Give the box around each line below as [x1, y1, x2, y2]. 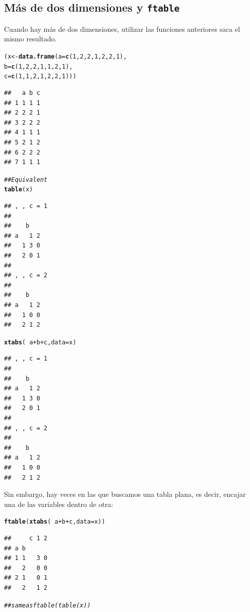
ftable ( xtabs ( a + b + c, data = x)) [4, 518, 105, 526]
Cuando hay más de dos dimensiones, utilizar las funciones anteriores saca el [4, 23, 240, 34]
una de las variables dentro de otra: [4, 498, 113, 509]
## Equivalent [4, 176, 47, 183]
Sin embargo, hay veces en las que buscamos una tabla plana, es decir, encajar [4, 489, 246, 499]
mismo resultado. [4, 33, 57, 44]
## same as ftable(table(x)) [4, 601, 91, 609]
